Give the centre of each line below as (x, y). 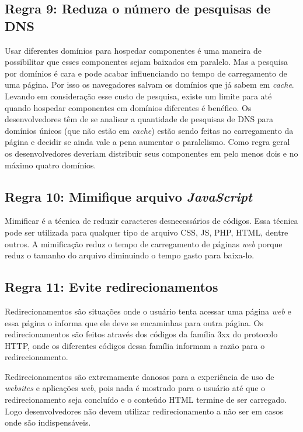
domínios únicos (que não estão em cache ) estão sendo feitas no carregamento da (149, 130)
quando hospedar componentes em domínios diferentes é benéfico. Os (128, 107)
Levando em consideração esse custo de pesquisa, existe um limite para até (138, 96)
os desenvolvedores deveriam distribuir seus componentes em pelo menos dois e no (151, 153)
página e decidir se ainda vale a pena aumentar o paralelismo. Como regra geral (147, 142)
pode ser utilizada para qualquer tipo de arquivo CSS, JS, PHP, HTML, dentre (147, 232)
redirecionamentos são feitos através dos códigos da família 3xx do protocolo (141, 334)
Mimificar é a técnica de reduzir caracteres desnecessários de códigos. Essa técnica (151, 221)
